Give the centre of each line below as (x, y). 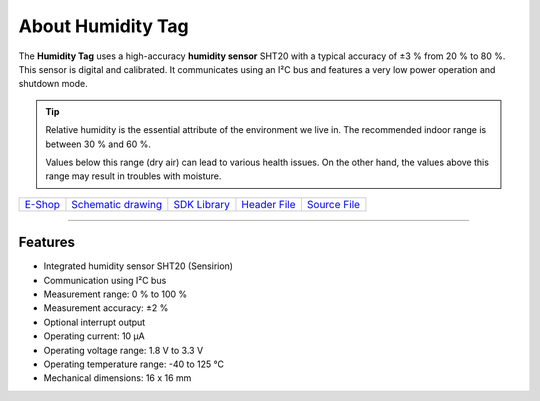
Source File (333, 204)
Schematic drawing (117, 204)
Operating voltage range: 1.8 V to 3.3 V (123, 350)
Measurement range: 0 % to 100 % (115, 294)
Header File (268, 204)
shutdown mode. (53, 84)
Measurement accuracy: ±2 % (106, 308)
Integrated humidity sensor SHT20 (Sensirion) (138, 266)
